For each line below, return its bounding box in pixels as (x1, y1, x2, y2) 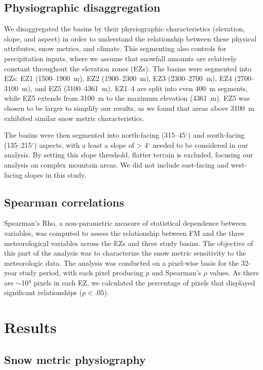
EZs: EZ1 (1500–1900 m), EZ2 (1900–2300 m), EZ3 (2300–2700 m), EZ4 (4, 73, 232, 84)
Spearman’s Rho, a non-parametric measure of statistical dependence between (4, 218, 246, 228)
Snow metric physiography (4, 351, 146, 367)
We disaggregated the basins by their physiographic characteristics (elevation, (4, 23, 245, 34)
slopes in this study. (24, 169, 87, 180)
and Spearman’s (152, 267, 201, 278)
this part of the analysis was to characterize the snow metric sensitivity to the (4, 248, 246, 258)
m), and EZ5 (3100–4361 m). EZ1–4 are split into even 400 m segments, (21, 83, 248, 93)
